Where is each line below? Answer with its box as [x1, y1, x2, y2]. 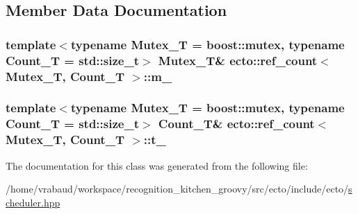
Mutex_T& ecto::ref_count [158, 51, 318, 69]
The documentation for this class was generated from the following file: [6, 158, 308, 172]
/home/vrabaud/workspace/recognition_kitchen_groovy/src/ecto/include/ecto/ [6, 181, 349, 196]
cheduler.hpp [6, 195, 60, 209]
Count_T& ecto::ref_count [158, 115, 315, 132]
